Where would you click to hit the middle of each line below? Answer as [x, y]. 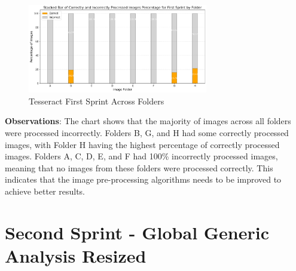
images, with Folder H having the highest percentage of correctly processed [142, 144]
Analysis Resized [76, 255]
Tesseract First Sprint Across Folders [97, 101]
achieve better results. [45, 191]
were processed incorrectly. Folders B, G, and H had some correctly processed [147, 133]
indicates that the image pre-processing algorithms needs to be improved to [143, 179]
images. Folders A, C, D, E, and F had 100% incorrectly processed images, [141, 156]
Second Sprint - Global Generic [137, 232]
